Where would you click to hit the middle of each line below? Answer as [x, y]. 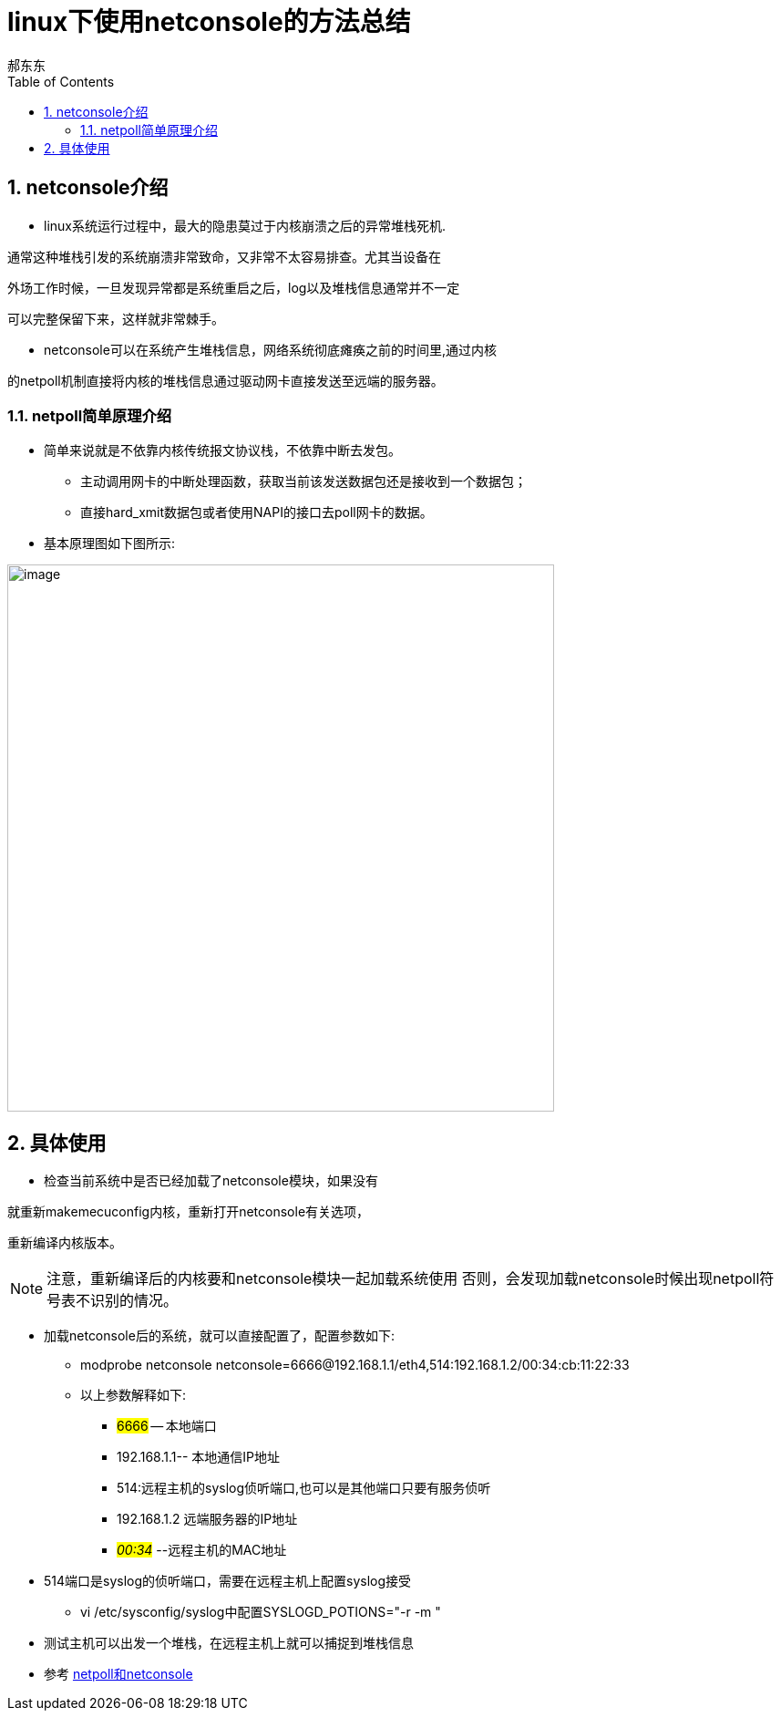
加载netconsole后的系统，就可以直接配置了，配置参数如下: [219, 1336]
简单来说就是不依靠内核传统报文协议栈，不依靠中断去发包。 [222, 450]
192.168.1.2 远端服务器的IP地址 [207, 1519]
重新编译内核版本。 [65, 1243]
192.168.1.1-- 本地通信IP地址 [199, 1457]
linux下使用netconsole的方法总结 [209, 22]
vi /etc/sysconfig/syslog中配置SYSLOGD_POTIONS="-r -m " [261, 1612]
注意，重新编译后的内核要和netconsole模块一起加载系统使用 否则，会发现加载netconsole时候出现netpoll [403, 1279]
